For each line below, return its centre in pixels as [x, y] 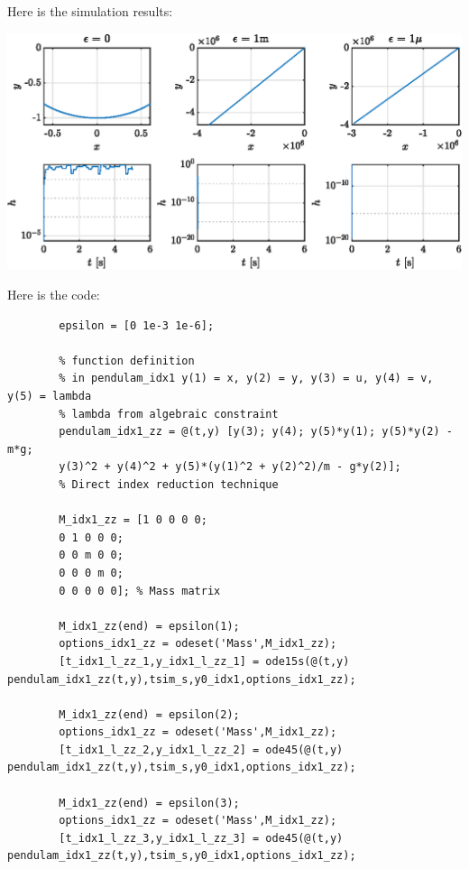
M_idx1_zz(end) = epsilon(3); [149, 803]
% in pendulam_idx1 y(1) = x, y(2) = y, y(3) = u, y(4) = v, [246, 379]
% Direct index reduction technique [169, 484]
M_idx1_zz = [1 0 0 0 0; [133, 520]
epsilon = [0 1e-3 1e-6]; [137, 325]
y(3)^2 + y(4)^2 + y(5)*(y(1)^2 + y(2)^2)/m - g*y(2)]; [230, 467]
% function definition [127, 361]
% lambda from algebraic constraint [169, 414]
